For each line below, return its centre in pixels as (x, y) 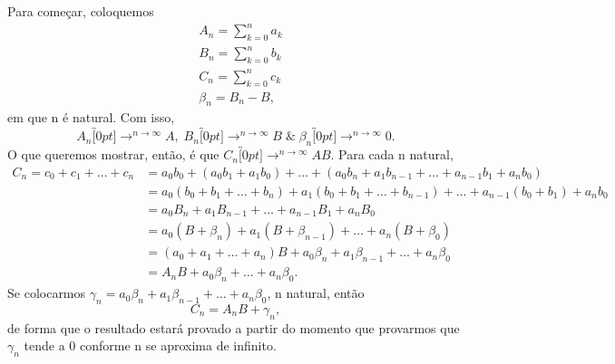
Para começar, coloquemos (81, 11)
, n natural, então (316, 293)
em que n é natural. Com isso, (91, 117)
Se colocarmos (47, 293)
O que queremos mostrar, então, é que (113, 154)
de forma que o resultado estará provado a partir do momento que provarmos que (234, 327)
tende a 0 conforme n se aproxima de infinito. (150, 345)
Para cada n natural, (396, 154)
